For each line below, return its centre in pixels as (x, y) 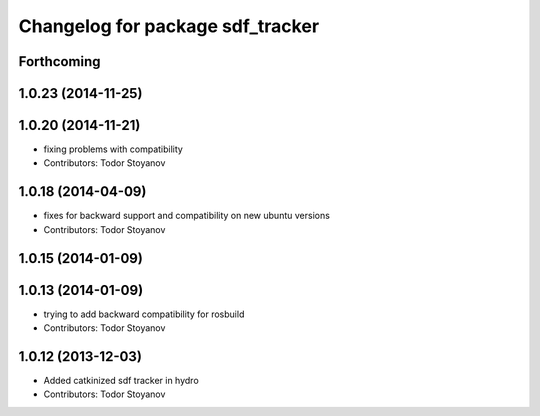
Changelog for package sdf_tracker (169, 26)
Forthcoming (59, 61)
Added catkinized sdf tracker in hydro (121, 380)
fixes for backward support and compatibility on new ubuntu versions (186, 216)
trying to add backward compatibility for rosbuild (144, 314)
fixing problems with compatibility (113, 149)
